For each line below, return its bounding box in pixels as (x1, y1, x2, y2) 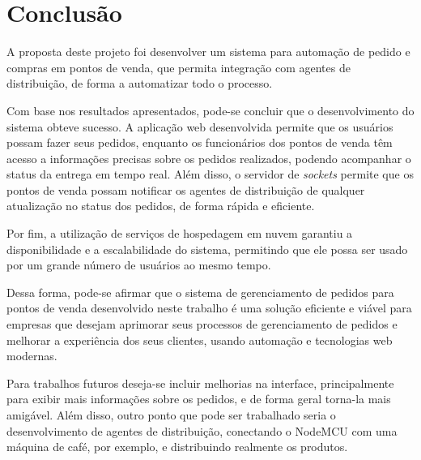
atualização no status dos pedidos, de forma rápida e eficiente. (6, 197, 315, 214)
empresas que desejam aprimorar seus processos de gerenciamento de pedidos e (6, 316, 398, 333)
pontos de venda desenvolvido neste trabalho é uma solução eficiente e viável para (6, 299, 412, 316)
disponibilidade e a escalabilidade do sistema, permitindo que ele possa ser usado (6, 240, 408, 257)
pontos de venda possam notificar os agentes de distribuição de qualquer (6, 181, 365, 198)
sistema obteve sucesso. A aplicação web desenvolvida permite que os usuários (6, 118, 393, 135)
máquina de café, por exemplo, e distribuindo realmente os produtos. (6, 438, 348, 455)
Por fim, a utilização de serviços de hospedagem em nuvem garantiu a (6, 225, 353, 242)
